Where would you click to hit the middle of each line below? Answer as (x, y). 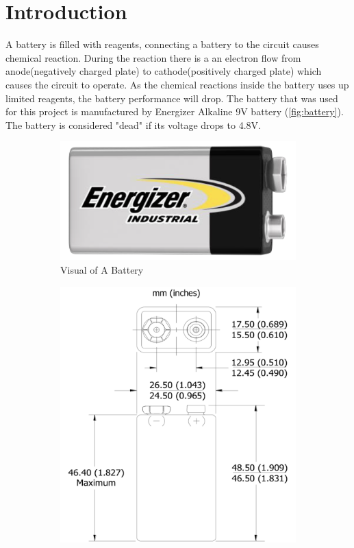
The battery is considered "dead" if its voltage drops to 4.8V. (133, 124)
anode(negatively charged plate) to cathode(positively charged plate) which (164, 71)
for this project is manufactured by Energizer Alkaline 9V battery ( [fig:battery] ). (175, 111)
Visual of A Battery (102, 270)
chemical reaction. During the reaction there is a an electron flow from (153, 57)
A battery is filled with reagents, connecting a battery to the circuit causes (162, 44)
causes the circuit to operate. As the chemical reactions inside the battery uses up (177, 84)
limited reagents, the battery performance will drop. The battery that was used (172, 98)
